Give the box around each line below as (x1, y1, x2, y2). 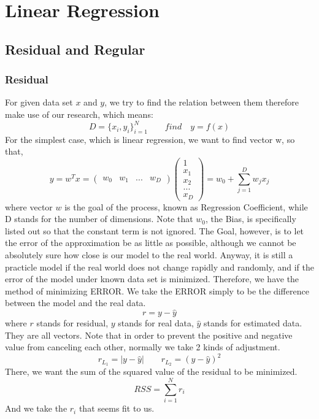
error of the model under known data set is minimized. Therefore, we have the (5, 272, 299, 285)
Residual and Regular (5, 39, 145, 58)
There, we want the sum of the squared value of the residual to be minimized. (5, 365, 298, 378)
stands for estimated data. (204, 317, 302, 329)
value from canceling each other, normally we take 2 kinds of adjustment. (5, 340, 280, 353)
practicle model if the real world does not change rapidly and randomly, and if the (5, 260, 314, 273)
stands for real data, (118, 317, 194, 329)
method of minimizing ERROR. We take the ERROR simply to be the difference (5, 284, 309, 297)
